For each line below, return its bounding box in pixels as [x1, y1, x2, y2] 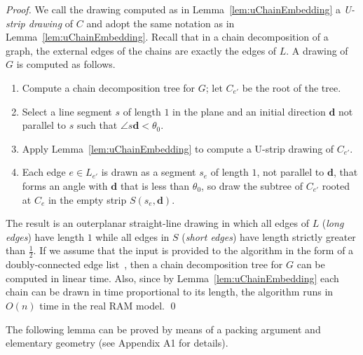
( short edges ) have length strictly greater [181, 229, 356, 244]
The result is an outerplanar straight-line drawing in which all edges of [6, 216, 309, 230]
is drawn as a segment [101, 165, 196, 179]
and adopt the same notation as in [86, 15, 235, 30]
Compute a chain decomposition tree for [22, 80, 196, 95]
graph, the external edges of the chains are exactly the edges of [6, 43, 277, 57]
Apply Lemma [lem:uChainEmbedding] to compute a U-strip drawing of [22, 141, 334, 155]
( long [322, 216, 344, 230]
